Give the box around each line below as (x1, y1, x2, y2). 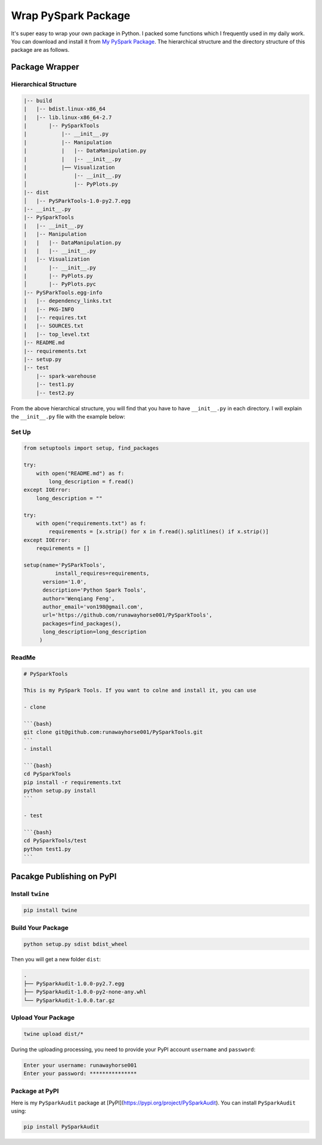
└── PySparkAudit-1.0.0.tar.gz (23, 997, 116, 1004)
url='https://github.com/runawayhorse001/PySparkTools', (42, 612, 213, 618)
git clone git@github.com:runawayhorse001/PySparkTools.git (23, 729, 203, 736)
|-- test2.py (36, 389, 75, 396)
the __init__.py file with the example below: (11, 413, 125, 420)
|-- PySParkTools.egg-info (23, 289, 103, 296)
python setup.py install (23, 787, 97, 794)
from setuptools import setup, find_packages (23, 445, 159, 451)
